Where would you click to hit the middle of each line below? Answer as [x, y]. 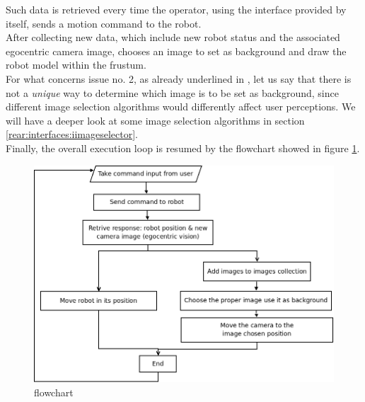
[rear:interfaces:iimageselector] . [72, 134]
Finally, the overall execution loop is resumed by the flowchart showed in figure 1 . [183, 148]
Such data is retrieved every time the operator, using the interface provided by [176, 9]
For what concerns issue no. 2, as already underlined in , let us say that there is [179, 78]
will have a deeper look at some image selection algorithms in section [155, 120]
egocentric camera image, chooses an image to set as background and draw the [176, 51]
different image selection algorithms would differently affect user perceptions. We [181, 107]
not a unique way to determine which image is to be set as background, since [172, 92]
